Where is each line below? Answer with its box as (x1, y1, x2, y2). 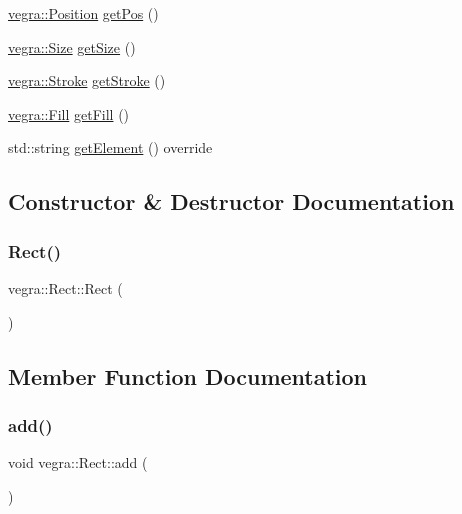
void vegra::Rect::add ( (8, 452, 148, 473)
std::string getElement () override (8, 137, 213, 158)
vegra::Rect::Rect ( (8, 277, 123, 298)
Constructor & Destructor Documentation (8, 186, 455, 217)
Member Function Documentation (8, 360, 368, 391)
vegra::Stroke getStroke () (8, 70, 166, 91)
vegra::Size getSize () (8, 36, 136, 57)
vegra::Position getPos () (8, 3, 159, 23)
